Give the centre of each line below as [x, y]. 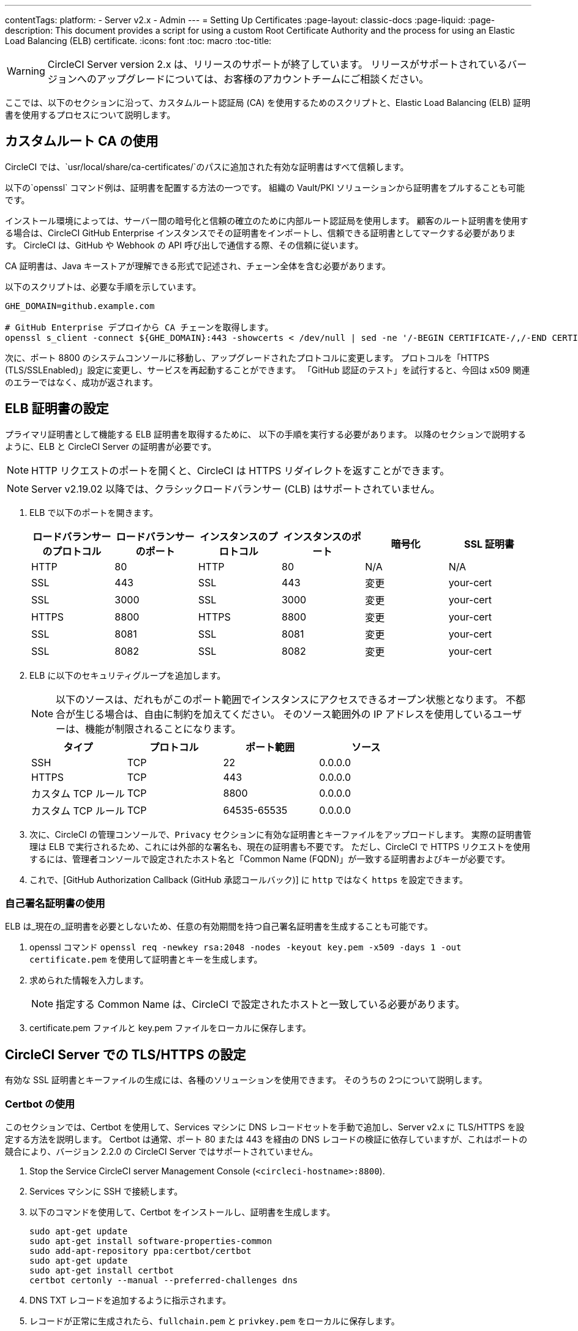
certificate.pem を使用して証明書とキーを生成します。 [146, 960]
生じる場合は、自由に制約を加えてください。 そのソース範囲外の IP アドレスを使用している [284, 714]
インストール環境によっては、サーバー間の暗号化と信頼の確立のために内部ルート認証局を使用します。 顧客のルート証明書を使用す [267, 220]
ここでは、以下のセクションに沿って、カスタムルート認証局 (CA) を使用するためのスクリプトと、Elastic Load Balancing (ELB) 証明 [268, 103]
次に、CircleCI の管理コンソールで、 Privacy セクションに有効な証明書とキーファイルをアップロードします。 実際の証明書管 [280, 834]
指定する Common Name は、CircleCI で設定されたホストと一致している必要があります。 [261, 1005]
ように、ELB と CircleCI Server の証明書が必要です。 [111, 446]
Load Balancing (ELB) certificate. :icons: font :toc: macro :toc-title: [138, 41]
